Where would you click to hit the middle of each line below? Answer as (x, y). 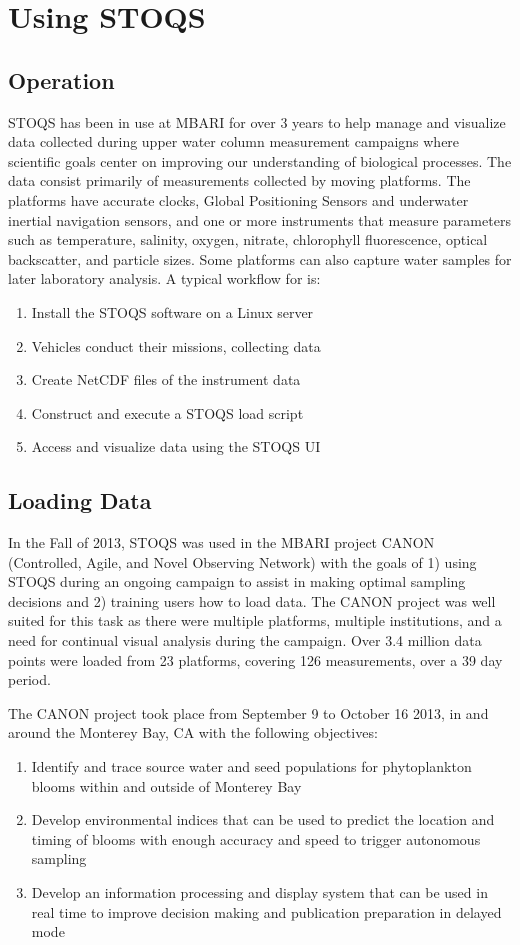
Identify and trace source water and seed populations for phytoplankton (251, 766)
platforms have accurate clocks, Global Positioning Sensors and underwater (238, 199)
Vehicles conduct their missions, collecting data (176, 345)
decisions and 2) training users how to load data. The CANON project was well (252, 600)
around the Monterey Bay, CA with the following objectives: (193, 732)
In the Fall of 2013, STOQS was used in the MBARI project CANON (221, 542)
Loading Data (80, 500)
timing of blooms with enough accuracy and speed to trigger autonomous (256, 838)
